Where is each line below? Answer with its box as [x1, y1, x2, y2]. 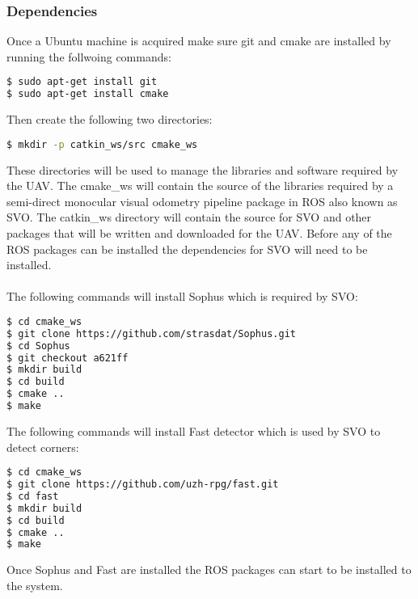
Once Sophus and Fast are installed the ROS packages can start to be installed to [6, 561, 412, 578]
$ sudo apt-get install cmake [6, 88, 169, 100]
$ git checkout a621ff [6, 352, 129, 364]
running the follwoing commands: [6, 48, 171, 65]
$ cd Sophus [6, 340, 70, 352]
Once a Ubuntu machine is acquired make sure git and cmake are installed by [6, 32, 391, 49]
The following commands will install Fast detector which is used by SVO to [6, 422, 381, 439]
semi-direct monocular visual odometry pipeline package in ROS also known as [6, 192, 398, 209]
